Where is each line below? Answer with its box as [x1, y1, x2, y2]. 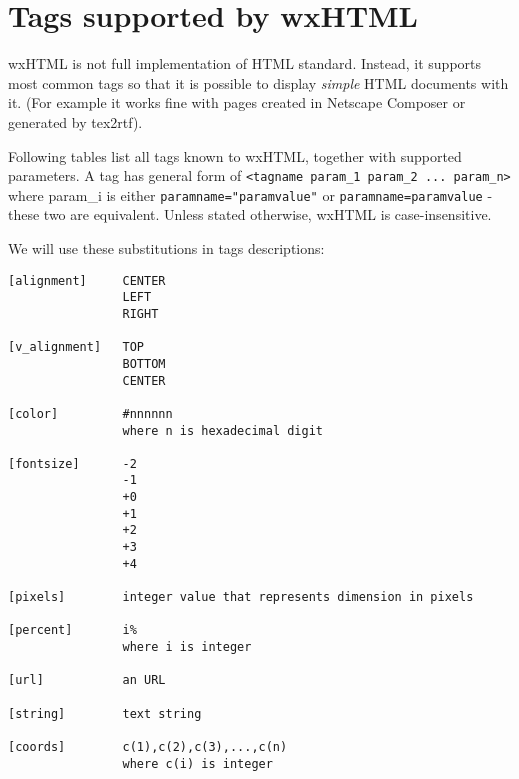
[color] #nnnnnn [8, 406, 173, 421]
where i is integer [122, 640, 252, 655]
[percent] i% [8, 623, 137, 638]
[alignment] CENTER [8, 273, 166, 288]
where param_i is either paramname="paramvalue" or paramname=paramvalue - [8, 184, 493, 205]
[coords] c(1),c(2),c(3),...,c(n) [8, 739, 288, 754]
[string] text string [8, 706, 202, 721]
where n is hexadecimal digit [122, 423, 323, 438]
